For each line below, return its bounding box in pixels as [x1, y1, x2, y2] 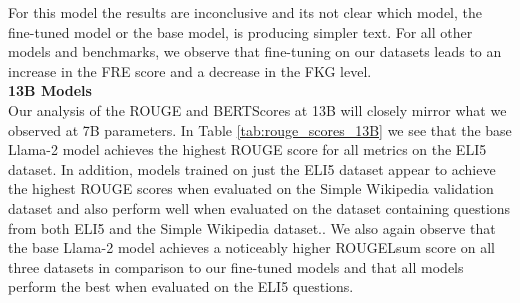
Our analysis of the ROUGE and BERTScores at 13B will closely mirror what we [8, 99, 507, 120]
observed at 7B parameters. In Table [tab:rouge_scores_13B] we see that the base [8, 119, 512, 140]
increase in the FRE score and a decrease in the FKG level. [8, 60, 372, 81]
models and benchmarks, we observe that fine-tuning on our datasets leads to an [8, 41, 502, 62]
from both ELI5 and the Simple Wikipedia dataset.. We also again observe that [8, 217, 496, 238]
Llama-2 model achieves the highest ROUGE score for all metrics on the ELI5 [8, 139, 487, 160]
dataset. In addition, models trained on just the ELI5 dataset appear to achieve [8, 158, 496, 179]
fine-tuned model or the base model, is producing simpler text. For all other [8, 21, 473, 42]
